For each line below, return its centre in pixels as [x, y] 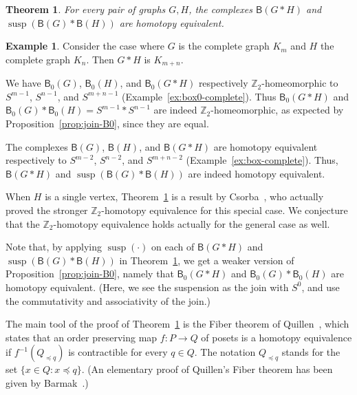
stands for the [311, 352]
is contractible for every [118, 352]
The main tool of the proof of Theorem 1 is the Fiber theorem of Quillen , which [177, 324]
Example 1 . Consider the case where [85, 46]
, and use [321, 287]
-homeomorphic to [300, 83]
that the [23, 223]
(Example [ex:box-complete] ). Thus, [262, 160]
